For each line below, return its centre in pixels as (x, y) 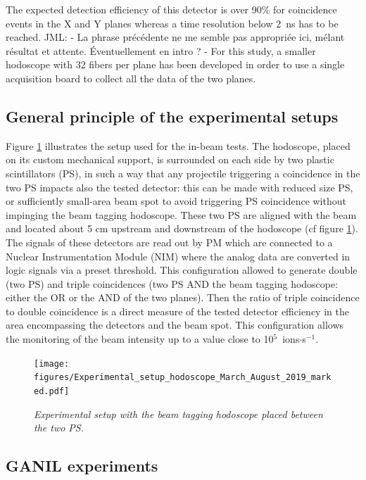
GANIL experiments (82, 466)
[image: (52, 364)
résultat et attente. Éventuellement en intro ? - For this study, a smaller (161, 50)
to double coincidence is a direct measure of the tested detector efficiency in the (177, 311)
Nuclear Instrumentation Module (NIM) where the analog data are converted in (178, 256)
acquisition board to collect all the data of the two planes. (131, 78)
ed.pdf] (52, 391)
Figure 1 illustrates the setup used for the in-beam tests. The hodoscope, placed (178, 145)
